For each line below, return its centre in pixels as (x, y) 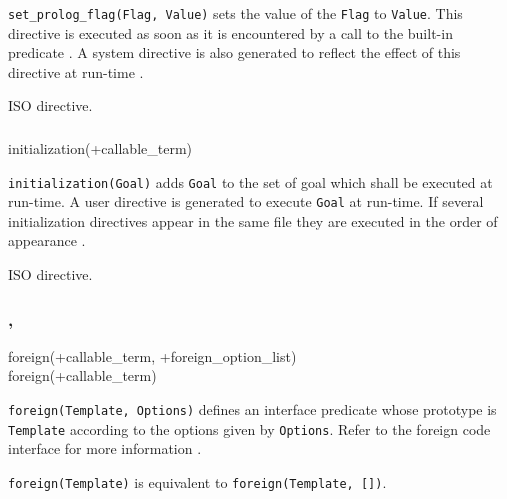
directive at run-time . (76, 71)
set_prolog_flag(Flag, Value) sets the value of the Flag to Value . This (235, 13)
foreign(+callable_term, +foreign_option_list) (152, 355)
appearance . (47, 240)
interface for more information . (105, 448)
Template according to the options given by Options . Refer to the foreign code (249, 428)
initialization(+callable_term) (100, 147)
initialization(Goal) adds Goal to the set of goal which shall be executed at (250, 181)
